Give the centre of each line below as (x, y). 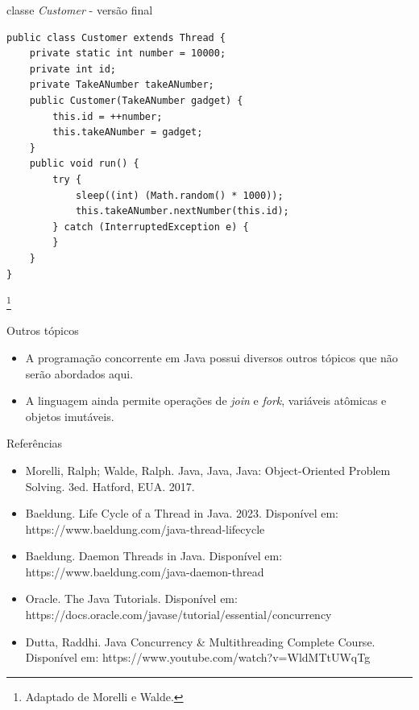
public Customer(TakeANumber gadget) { (136, 100)
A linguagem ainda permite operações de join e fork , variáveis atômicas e (206, 400)
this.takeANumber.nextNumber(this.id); (182, 211)
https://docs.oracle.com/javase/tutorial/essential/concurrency (178, 615)
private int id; (73, 69)
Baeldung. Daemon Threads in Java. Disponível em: (154, 556)
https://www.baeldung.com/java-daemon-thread (145, 571)
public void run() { (84, 164)
